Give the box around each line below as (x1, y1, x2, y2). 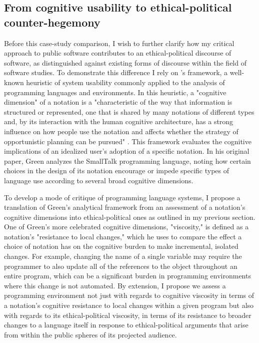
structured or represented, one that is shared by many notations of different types (4, 106, 254, 117)
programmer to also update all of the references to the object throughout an (4, 260, 237, 271)
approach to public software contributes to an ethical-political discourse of (4, 48, 231, 58)
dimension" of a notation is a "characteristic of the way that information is (4, 97, 232, 107)
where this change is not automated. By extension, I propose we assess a (4, 280, 226, 290)
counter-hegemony (4, 14, 100, 30)
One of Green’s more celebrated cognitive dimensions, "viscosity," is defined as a (4, 221, 249, 232)
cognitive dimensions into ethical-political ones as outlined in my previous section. (4, 211, 255, 222)
